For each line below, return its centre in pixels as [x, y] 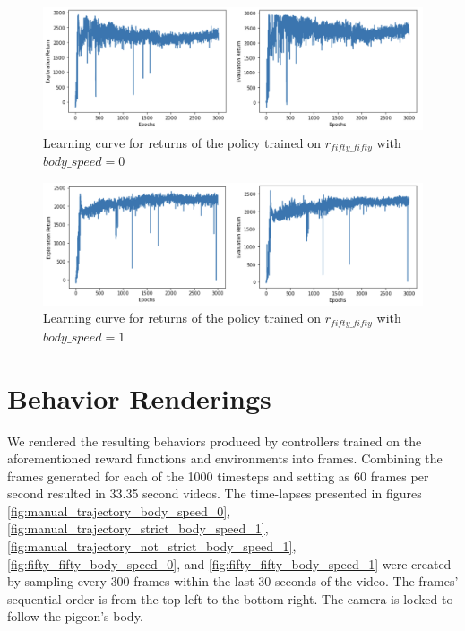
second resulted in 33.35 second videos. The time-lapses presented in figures [215, 493]
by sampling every [57, 581]
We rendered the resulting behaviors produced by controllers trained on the [215, 441]
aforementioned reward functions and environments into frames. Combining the [225, 458]
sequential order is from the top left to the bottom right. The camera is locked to [230, 598]
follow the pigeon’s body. [75, 616]
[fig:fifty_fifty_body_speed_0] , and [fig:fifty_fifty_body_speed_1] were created [229, 563]
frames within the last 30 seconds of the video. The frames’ [296, 581]
